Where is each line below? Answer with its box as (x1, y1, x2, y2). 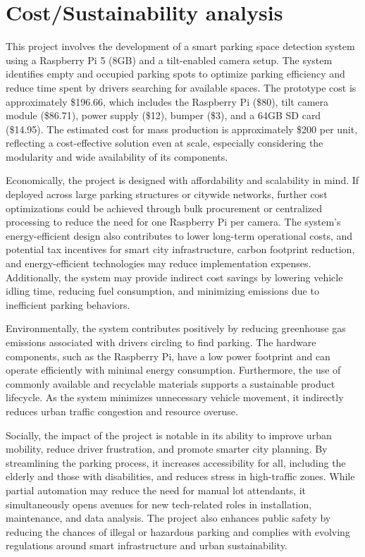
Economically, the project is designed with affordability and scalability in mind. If (6, 173, 359, 188)
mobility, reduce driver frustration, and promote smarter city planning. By (6, 441, 328, 456)
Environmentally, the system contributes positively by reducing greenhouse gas (6, 321, 346, 336)
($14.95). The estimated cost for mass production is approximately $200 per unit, (6, 121, 358, 136)
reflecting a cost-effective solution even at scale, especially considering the (6, 135, 323, 150)
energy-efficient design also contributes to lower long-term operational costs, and (6, 228, 353, 243)
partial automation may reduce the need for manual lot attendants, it (6, 482, 307, 497)
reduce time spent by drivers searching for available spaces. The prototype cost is (6, 80, 357, 94)
